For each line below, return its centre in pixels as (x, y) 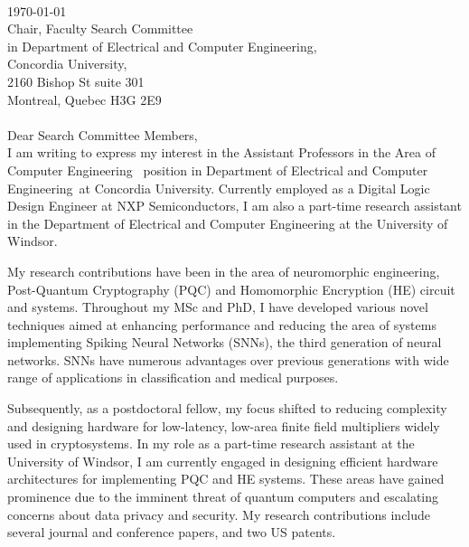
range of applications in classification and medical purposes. (173, 377)
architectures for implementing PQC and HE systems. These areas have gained (226, 479)
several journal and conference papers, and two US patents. (172, 532)
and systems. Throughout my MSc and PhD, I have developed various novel (218, 307)
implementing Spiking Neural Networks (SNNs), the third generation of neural (225, 342)
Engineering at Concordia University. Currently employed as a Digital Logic (219, 188)
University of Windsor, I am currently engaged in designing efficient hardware (223, 461)
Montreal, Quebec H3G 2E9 (84, 99)
